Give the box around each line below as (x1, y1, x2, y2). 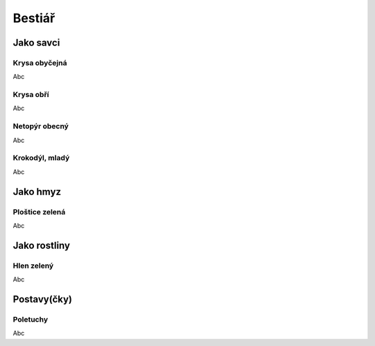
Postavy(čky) (12, 293, 72, 305)
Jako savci (12, 37, 60, 49)
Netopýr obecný (12, 121, 69, 131)
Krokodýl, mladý (12, 153, 70, 163)
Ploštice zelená (12, 207, 66, 216)
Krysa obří (12, 90, 49, 100)
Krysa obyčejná (12, 58, 67, 67)
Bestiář (12, 10, 56, 26)
